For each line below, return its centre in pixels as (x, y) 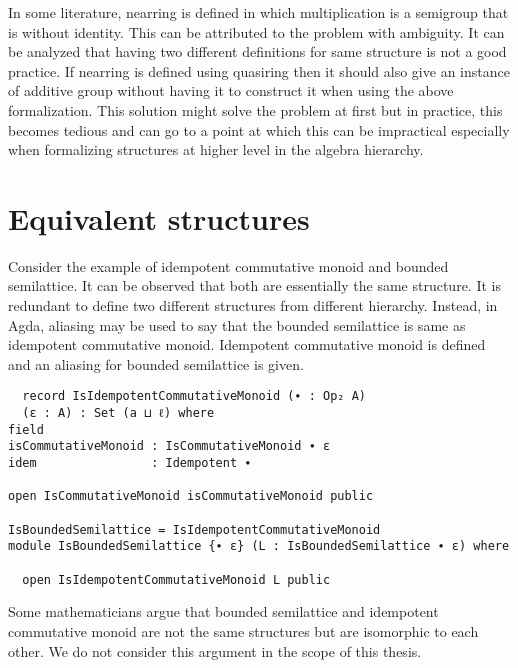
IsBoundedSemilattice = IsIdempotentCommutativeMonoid (194, 529)
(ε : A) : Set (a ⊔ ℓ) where (118, 413)
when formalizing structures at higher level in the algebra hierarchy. (216, 149)
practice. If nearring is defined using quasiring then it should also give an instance (259, 70)
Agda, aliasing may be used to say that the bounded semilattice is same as (237, 324)
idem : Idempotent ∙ (130, 463)
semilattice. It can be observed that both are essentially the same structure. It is (254, 285)
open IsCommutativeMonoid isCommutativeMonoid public (191, 496)
